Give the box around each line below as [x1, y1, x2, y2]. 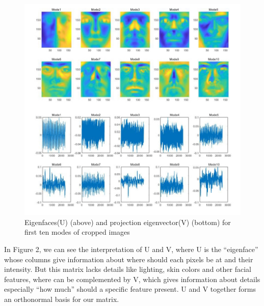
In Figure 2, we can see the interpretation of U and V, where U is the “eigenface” [4, 243, 258, 254]
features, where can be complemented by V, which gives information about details [4, 273, 260, 284]
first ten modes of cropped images [24, 227, 130, 237]
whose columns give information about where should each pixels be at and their [4, 254, 253, 264]
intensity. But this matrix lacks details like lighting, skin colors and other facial [4, 264, 251, 274]
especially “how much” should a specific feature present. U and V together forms [4, 284, 256, 294]
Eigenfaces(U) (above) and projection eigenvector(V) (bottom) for [24, 216, 231, 227]
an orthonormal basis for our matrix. [4, 293, 119, 304]
